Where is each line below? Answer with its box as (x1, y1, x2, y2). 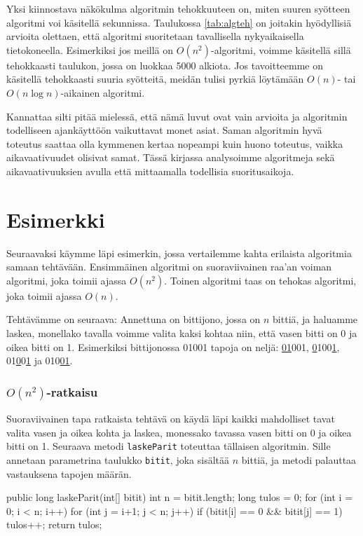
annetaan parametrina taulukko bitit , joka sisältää (6, 452, 230, 467)
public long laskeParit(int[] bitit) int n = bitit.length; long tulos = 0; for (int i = (6, 490, 353, 504)
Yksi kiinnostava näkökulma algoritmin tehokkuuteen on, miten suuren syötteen (6, 1, 350, 15)
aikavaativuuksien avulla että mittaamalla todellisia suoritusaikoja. (6, 163, 294, 178)
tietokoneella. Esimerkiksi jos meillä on (6, 42, 174, 57)
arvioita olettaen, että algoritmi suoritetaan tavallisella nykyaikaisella (6, 29, 304, 43)
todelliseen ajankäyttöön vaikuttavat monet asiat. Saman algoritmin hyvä (6, 123, 322, 137)
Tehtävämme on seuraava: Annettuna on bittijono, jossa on (6, 312, 261, 327)
